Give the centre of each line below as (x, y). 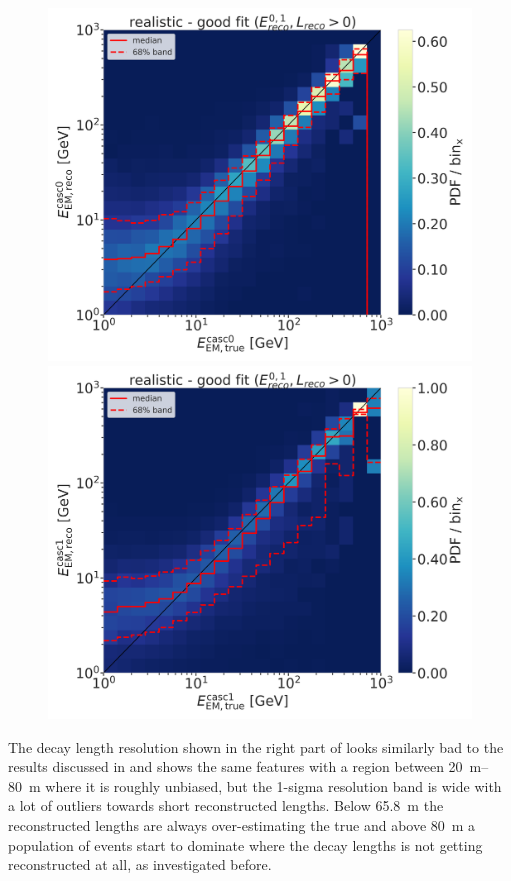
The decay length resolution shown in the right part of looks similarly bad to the (256, 746)
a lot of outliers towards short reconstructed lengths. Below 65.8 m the (226, 805)
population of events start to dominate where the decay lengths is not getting (245, 844)
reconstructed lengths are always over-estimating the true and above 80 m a (242, 824)
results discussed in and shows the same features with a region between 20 (235, 766)
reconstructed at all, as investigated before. (140, 864)
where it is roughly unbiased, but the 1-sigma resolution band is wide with (273, 785)
